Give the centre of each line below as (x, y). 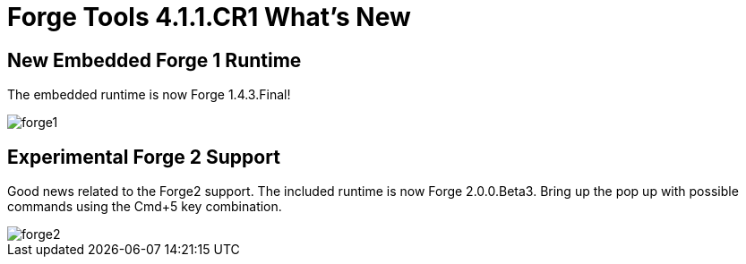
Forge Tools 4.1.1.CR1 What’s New (209, 17)
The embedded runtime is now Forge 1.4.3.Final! (149, 95)
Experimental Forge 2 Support (144, 157)
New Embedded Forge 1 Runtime (154, 60)
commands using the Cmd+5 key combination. (145, 207)
